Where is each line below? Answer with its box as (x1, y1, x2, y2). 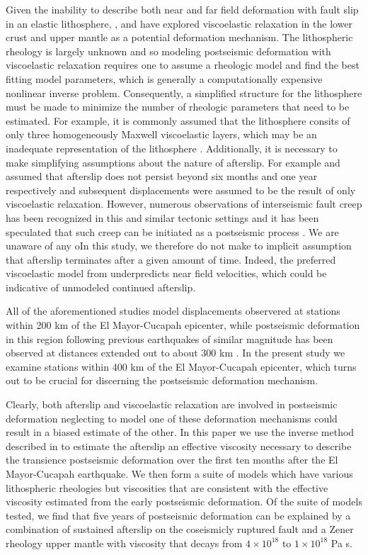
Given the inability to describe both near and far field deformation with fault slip (6, 2, 359, 16)
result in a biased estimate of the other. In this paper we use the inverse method (6, 425, 355, 439)
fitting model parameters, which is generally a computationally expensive (6, 71, 323, 86)
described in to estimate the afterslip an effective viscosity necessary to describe (6, 438, 352, 453)
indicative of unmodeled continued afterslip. (6, 279, 196, 294)
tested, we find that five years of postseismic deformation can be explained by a (6, 508, 351, 522)
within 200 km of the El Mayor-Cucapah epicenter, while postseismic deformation (6, 318, 360, 332)
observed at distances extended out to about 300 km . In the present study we (6, 345, 345, 360)
